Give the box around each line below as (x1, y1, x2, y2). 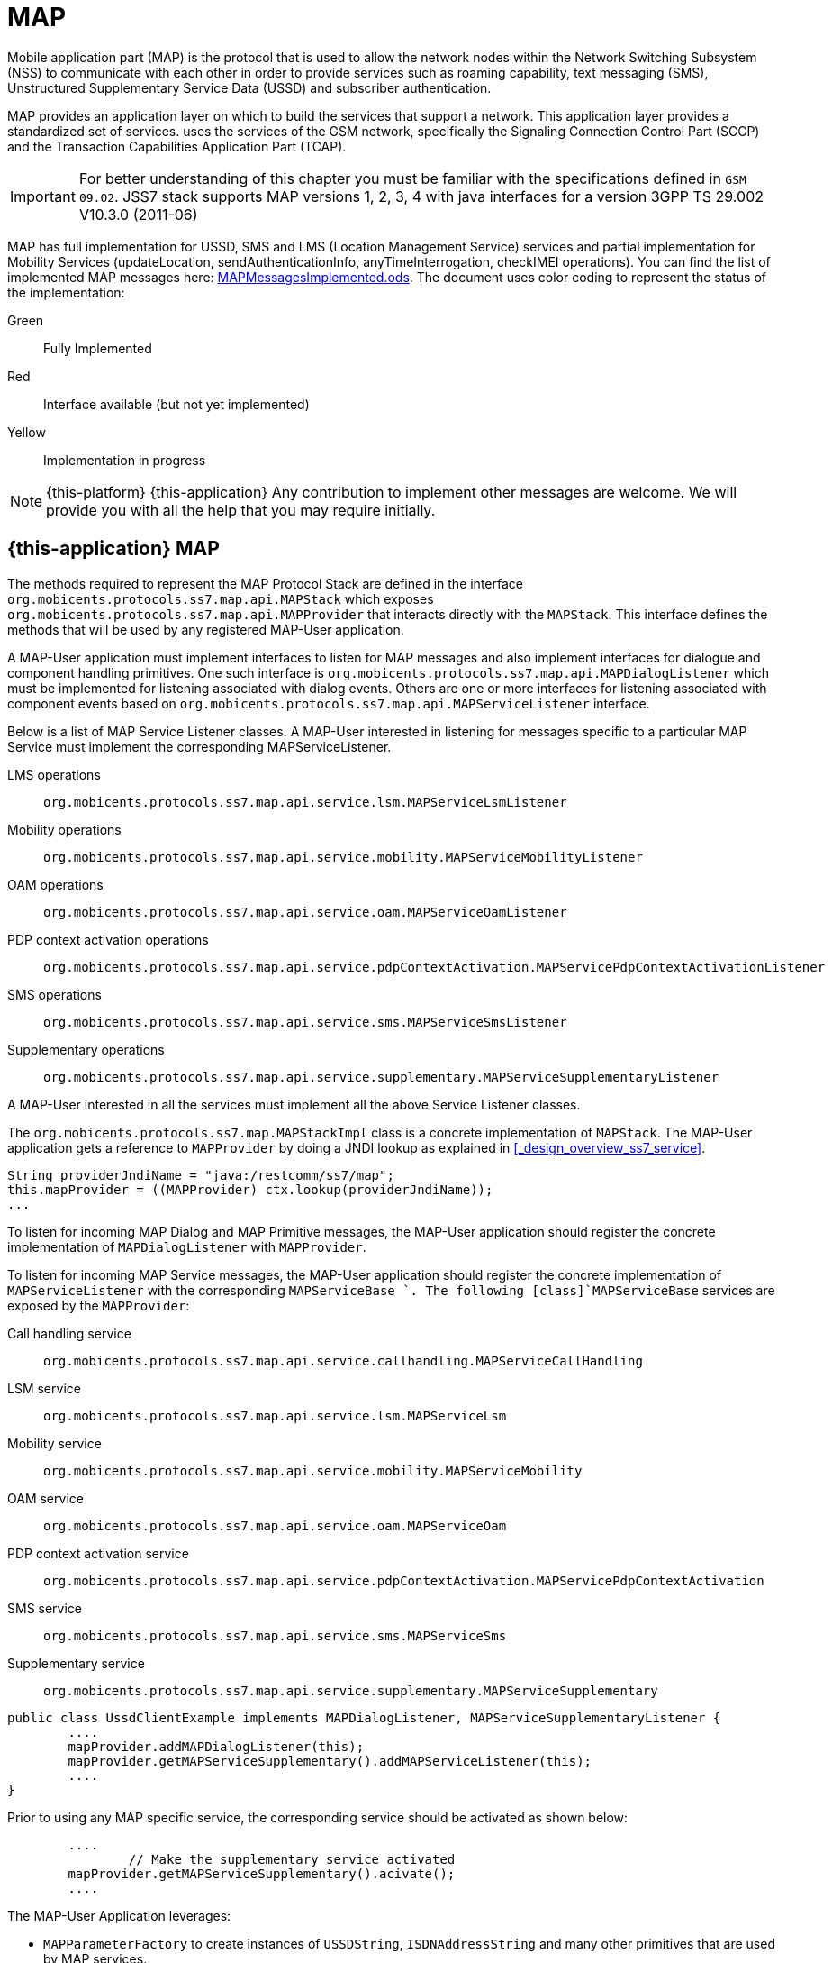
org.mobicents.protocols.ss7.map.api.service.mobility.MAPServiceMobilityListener (43, 849, 643, 864)
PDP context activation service (7, 1545, 189, 1561)
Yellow (7, 424, 46, 440)
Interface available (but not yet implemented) (43, 396, 310, 412)
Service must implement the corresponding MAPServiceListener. (7, 738, 392, 754)
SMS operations (7, 986, 102, 1002)
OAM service (7, 1490, 84, 1506)
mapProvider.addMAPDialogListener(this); (68, 1739, 365, 1754)
